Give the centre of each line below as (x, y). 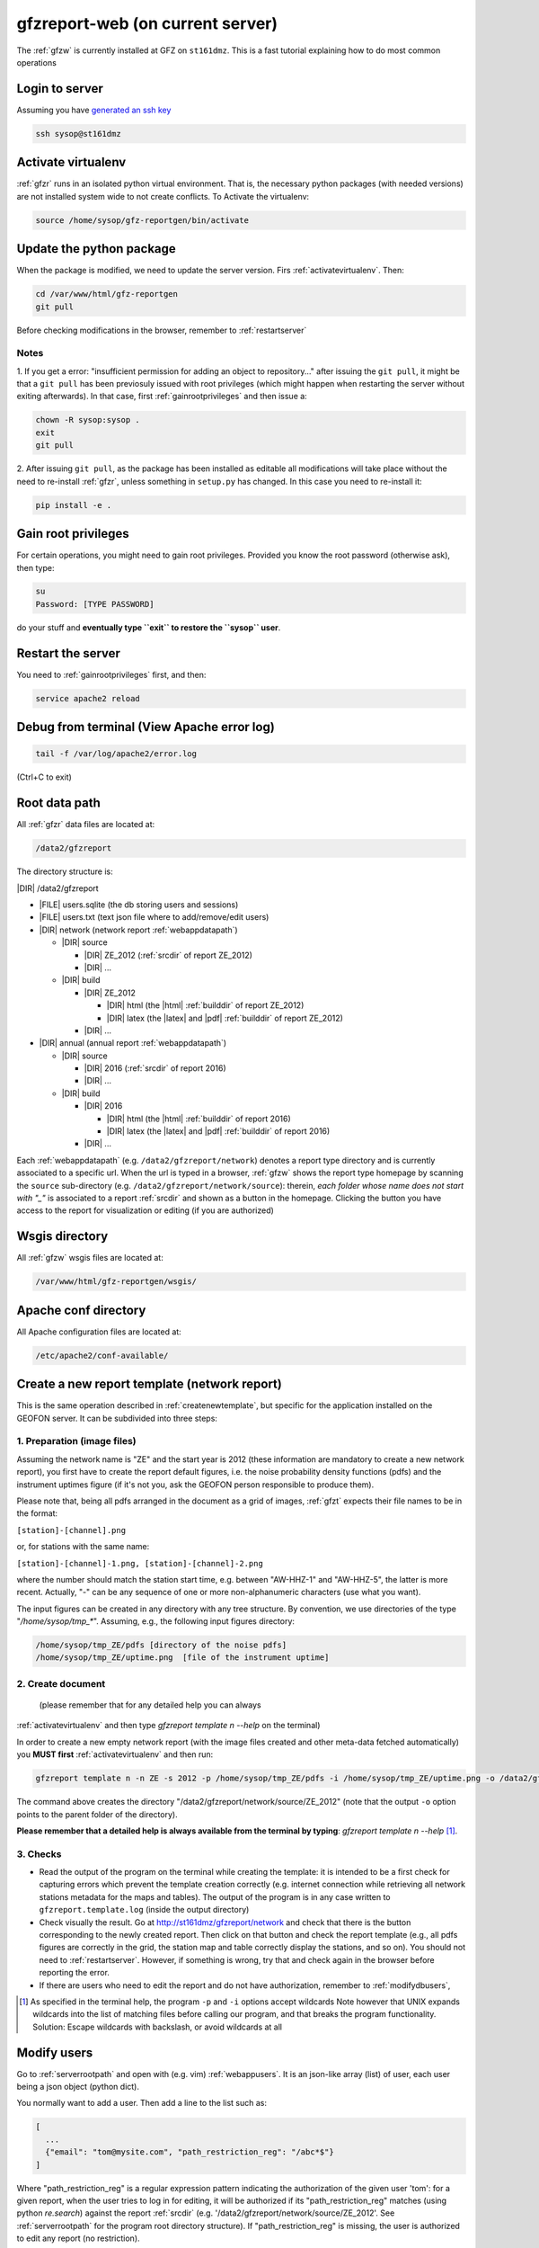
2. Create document (61, 1683)
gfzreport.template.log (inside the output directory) (144, 1910)
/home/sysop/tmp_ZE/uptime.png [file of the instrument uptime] (182, 1658)
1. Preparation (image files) (76, 1441)
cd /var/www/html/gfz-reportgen (107, 294)
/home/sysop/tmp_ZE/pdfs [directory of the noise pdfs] (161, 1645)
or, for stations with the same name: (83, 1547)
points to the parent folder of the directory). (97, 1814)
